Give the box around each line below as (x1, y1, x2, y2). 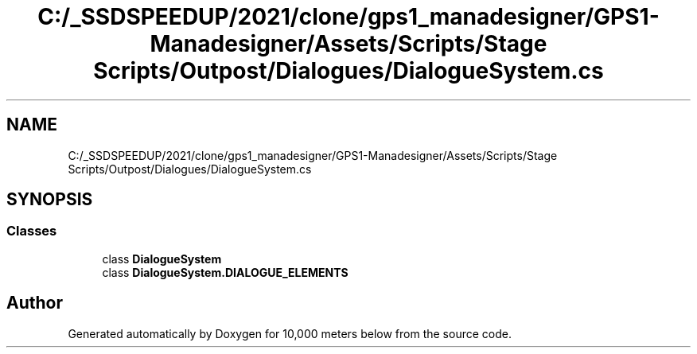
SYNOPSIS (6, 189, 93, 210)
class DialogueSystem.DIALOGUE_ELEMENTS (102, 265, 348, 279)
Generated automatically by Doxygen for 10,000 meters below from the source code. (68, 326, 512, 340)
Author (6, 293, 63, 313)
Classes (6, 223, 57, 239)
